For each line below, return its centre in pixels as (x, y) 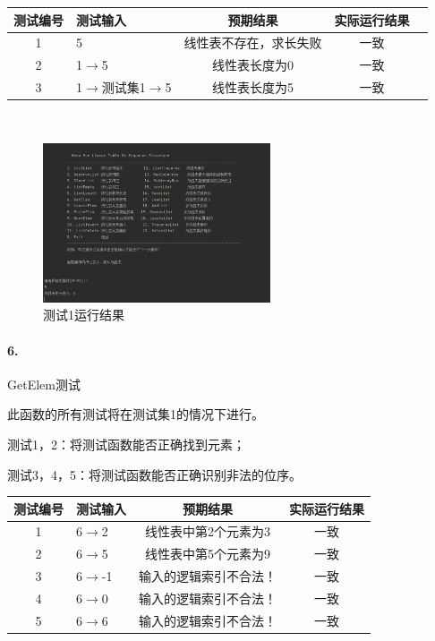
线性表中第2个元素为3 (208, 531)
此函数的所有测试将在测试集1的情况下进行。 (136, 414)
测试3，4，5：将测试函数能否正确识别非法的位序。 (154, 474)
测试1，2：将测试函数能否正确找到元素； (126, 444)
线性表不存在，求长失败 (253, 43)
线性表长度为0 (252, 65)
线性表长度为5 (252, 87)
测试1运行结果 (84, 315)
